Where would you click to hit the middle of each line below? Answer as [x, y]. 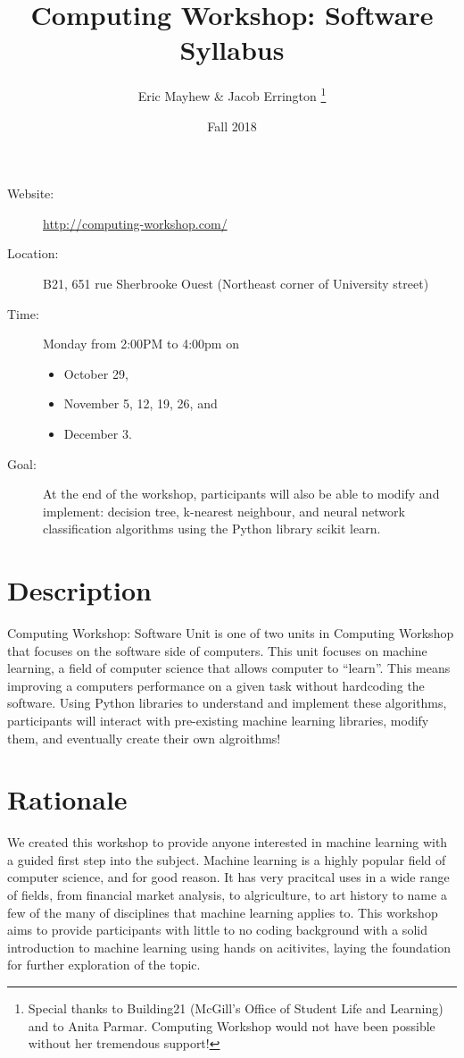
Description [80, 590]
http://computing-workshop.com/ [135, 223]
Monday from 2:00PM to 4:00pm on [141, 344]
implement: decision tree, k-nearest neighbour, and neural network [224, 511]
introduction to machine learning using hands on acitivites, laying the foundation [229, 947]
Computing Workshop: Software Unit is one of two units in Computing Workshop [231, 633]
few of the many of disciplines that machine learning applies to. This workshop [223, 912]
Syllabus [232, 50]
